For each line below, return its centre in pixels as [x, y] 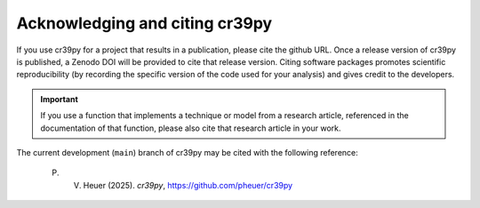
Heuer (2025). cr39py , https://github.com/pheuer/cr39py [188, 185]
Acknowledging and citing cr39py [144, 23]
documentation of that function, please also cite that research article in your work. [191, 128]
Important [60, 99]
